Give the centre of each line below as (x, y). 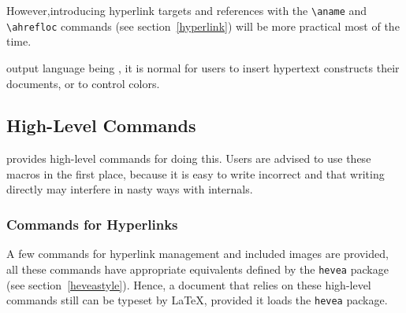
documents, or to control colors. (83, 83)
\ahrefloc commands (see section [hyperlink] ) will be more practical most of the (203, 26)
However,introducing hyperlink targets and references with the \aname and (187, 10)
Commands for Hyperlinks (92, 224)
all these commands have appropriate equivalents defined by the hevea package (197, 269)
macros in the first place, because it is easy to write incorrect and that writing (196, 173)
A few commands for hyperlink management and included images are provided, (197, 254)
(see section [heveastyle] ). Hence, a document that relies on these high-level (189, 284)
